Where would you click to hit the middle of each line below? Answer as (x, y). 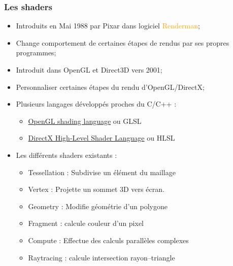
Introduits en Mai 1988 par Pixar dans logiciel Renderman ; (108, 26)
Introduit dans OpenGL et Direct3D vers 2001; (89, 70)
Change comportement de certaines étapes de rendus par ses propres (123, 42)
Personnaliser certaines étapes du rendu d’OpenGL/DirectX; (110, 87)
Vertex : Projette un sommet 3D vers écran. (96, 189)
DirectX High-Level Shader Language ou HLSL (102, 138)
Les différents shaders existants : (66, 155)
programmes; (36, 53)
